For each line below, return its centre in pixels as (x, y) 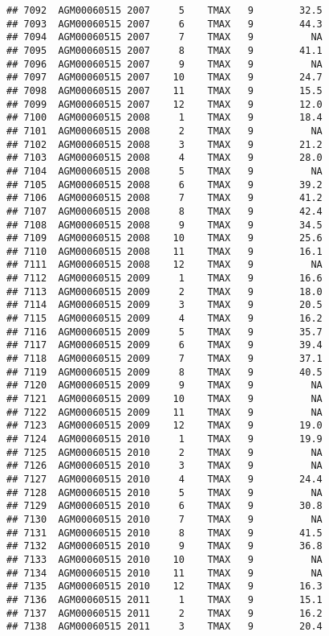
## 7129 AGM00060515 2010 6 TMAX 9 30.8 (164, 506)
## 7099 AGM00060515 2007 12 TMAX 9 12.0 (164, 104)
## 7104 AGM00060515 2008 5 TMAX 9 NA (164, 171)
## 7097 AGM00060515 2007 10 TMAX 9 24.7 (164, 78)
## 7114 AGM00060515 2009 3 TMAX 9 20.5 (164, 305)
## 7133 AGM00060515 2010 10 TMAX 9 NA (164, 559)
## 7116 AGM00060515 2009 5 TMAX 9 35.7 (164, 332)
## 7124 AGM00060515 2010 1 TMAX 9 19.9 (164, 439)
